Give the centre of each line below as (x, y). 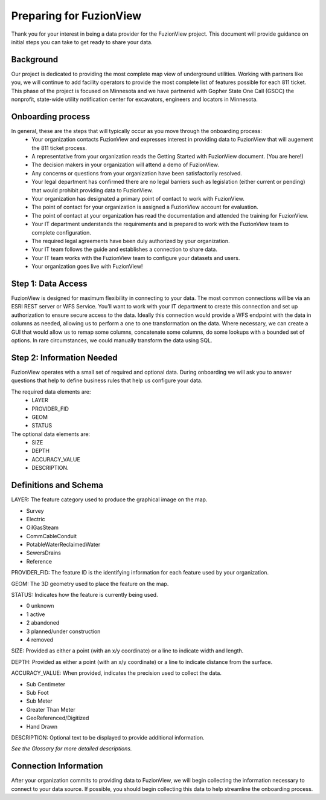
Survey (35, 510)
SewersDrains (44, 553)
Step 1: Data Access (49, 283)
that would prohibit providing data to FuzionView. (92, 190)
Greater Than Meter (51, 709)
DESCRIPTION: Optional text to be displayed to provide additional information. (108, 737)
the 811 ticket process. (59, 148)
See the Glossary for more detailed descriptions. (72, 749)
